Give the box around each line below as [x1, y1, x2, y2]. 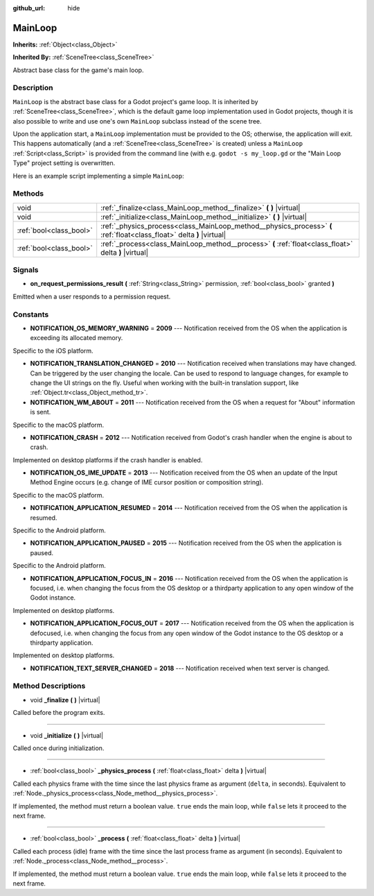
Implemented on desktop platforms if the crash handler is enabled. [12, 455, 203, 464]
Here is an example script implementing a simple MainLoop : [12, 171, 185, 180]
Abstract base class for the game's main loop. [12, 66, 144, 74]
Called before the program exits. [12, 709, 105, 717]
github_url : [12, 4, 45, 12]
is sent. [30, 408, 51, 416]
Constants [12, 310, 49, 319]
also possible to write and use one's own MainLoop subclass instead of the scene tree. [12, 117, 262, 125]
